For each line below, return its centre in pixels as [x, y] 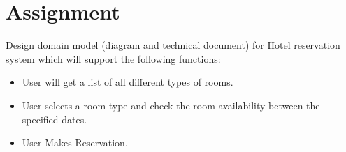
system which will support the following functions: [113, 58]
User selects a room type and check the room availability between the [171, 105]
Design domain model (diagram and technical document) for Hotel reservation [173, 45]
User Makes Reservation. [75, 143]
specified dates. [55, 119]
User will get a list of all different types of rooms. [128, 82]
